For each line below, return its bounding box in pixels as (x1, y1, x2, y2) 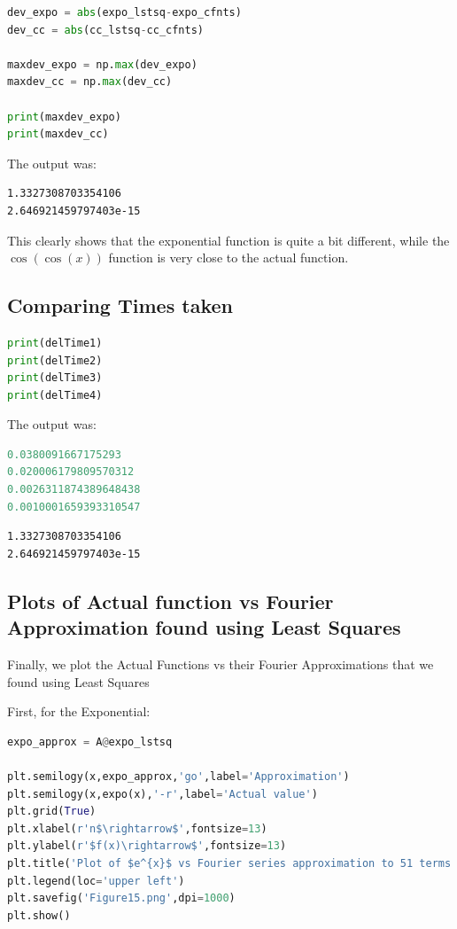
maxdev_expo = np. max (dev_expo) (7, 58, 198, 71)
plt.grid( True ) (7, 805, 97, 818)
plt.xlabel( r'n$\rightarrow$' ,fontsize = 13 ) (7, 822, 267, 835)
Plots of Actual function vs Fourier (7, 587, 334, 614)
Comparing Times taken (7, 292, 233, 319)
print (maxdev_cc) (7, 128, 109, 141)
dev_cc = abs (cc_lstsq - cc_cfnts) (7, 23, 204, 36)
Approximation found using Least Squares (7, 613, 401, 641)
